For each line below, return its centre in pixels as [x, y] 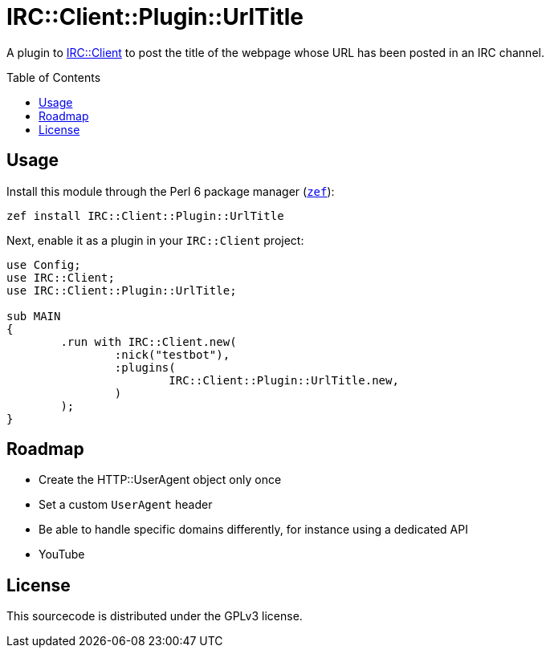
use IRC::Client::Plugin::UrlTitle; [122, 290]
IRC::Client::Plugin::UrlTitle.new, [284, 380]
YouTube [62, 554]
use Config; [44, 264]
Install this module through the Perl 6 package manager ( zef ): [171, 191]
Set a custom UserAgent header [126, 505]
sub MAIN [34, 316]
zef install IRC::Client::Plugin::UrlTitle [145, 215]
